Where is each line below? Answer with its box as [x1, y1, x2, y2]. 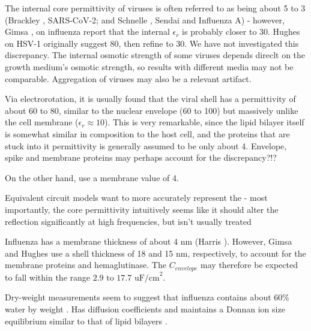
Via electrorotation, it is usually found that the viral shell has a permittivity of [5, 92, 296, 105]
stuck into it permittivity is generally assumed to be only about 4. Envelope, [5, 139, 287, 152]
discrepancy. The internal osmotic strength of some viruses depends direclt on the [5, 49, 306, 61]
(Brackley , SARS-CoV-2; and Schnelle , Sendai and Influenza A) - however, [5, 13, 285, 26]
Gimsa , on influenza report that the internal [5, 25, 170, 38]
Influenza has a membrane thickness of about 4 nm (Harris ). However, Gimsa [5, 235, 292, 248]
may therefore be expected [201, 258, 298, 271]
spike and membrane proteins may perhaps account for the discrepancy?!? [5, 151, 277, 164]
